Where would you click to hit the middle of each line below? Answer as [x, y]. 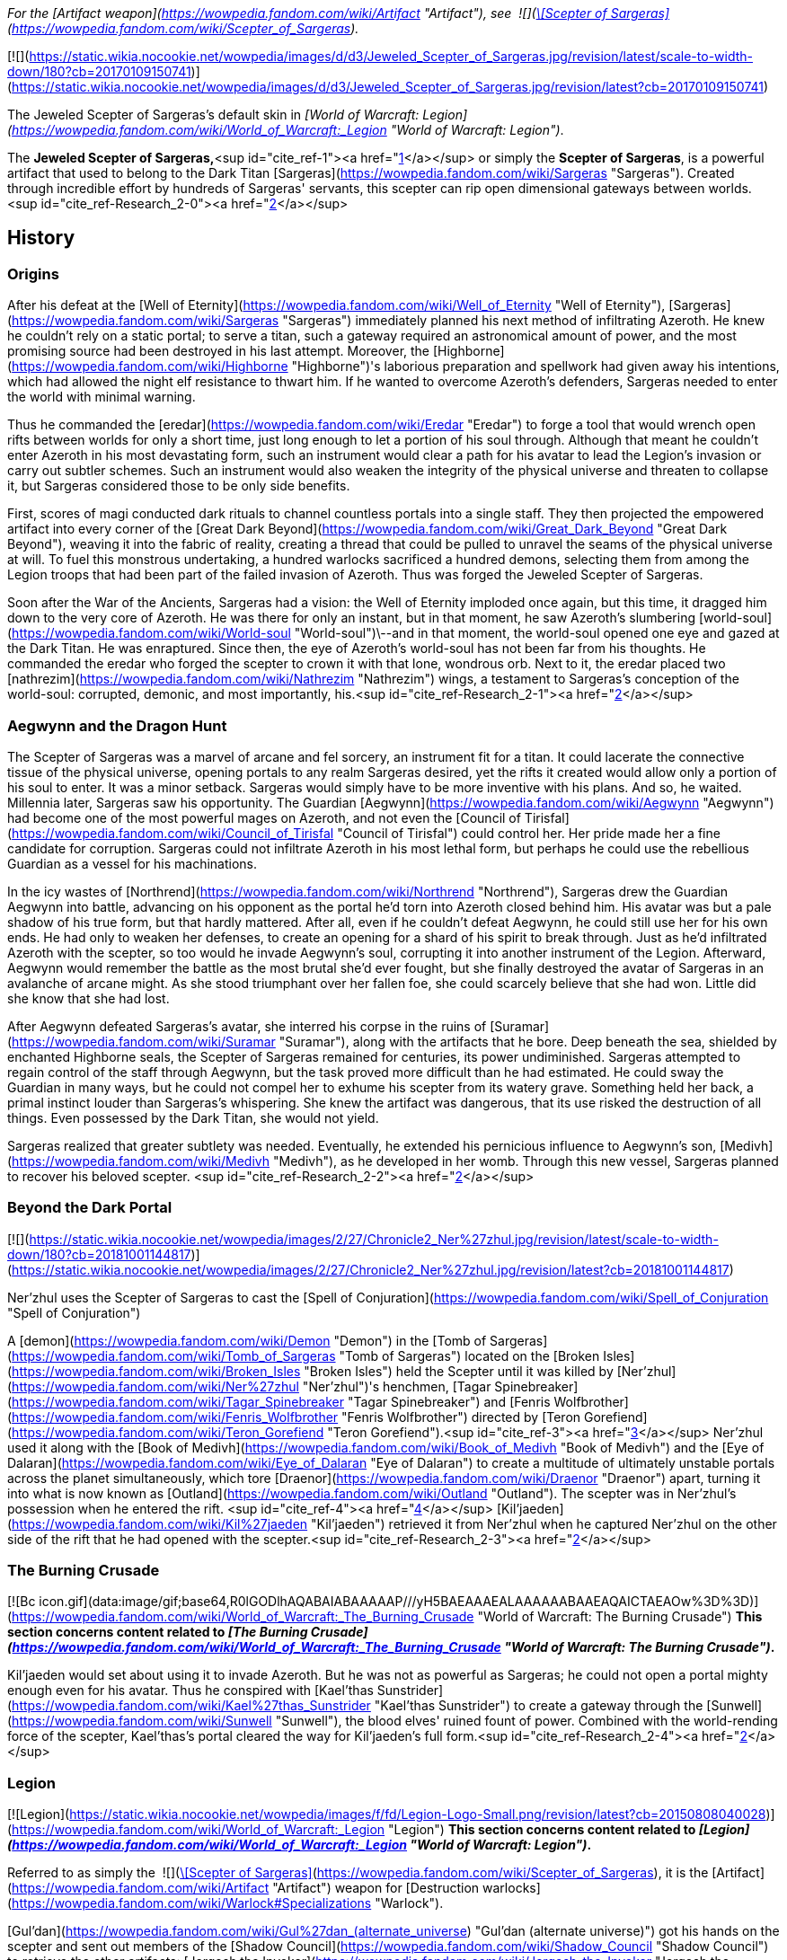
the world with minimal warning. [102, 397]
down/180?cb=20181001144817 [99, 1254]
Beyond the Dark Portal [90, 1208]
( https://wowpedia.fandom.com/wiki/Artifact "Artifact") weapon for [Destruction [243, 1888]
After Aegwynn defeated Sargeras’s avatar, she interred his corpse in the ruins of [247, 1026]
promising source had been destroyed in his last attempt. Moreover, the [219, 351]
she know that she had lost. [88, 998]
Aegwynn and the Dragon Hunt [117, 725]
